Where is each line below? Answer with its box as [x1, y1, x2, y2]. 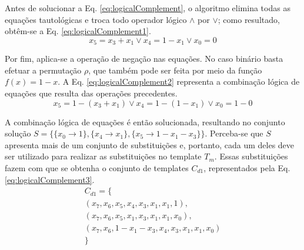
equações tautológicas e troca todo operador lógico [5, 13, 187, 25]
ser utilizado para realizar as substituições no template [5, 150, 202, 162]
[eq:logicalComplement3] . [5, 173, 95, 185]
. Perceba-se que [205, 127, 263, 139]
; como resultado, [218, 13, 280, 25]
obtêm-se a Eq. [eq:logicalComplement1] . [5, 25, 151, 37]
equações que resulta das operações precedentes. [5, 87, 178, 99]
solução [5, 127, 31, 139]
